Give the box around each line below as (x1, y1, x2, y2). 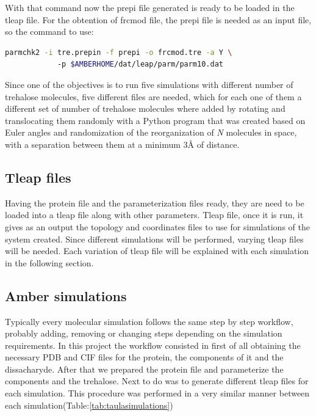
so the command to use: (5, 25, 94, 38)
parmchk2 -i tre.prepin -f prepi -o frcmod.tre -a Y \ (5, 48, 232, 57)
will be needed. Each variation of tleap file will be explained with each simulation (5, 244, 309, 257)
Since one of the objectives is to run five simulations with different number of (5, 78, 293, 90)
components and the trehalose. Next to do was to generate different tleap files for (5, 374, 309, 387)
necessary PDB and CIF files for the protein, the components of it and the (5, 351, 284, 363)
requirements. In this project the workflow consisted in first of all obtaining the (5, 338, 301, 351)
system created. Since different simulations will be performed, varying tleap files (5, 232, 304, 245)
